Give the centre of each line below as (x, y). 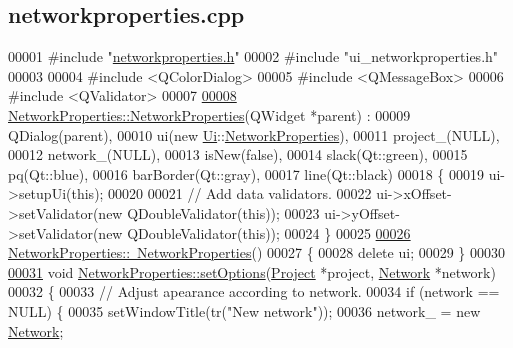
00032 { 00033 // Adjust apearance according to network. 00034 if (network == (254, 291)
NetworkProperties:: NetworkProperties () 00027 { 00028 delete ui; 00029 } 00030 (257, 252)
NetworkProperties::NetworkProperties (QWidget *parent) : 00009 (209, 114)
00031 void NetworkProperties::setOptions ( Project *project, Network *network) (252, 271)
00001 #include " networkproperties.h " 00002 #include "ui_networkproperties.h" (253, 56)
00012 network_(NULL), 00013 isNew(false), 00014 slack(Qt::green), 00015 (238, 154)
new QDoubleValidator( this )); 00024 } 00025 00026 (254, 232)
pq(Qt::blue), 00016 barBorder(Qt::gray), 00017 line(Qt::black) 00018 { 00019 (246, 173)
